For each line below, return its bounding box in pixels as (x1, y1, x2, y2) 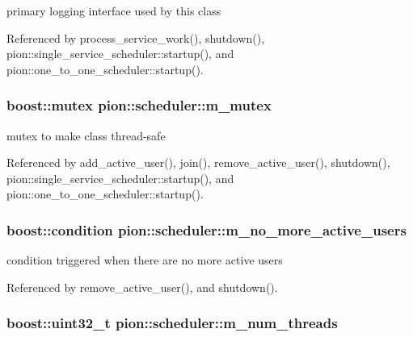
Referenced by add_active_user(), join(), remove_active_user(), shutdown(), (6, 154, 390, 171)
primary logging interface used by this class (6, 2, 221, 19)
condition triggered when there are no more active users (6, 252, 283, 268)
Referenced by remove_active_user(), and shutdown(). (6, 278, 278, 295)
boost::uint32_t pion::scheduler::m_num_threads (6, 313, 338, 333)
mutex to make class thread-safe (6, 127, 166, 144)
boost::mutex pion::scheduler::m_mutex (6, 95, 272, 115)
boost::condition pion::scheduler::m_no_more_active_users (6, 219, 407, 239)
